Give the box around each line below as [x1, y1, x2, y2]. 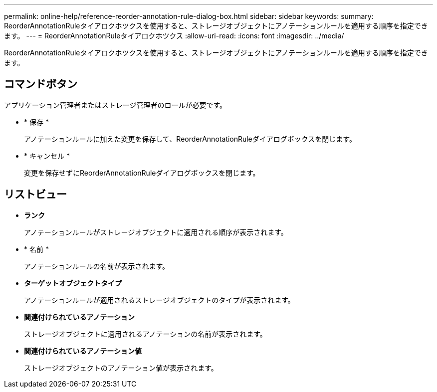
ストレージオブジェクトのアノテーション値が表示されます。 [24, 363, 218, 372]
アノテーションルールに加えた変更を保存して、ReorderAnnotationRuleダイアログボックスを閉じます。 [24, 134, 356, 143]
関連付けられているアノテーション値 [24, 346, 142, 355]
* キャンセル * [24, 151, 70, 160]
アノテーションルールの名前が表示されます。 [24, 261, 170, 270]
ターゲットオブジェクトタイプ [24, 278, 122, 287]
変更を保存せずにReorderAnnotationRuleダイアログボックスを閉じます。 [24, 168, 260, 177]
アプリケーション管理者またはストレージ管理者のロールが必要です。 [4, 100, 227, 109]
